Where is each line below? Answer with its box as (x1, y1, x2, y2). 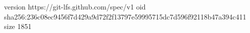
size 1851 (4, 21, 32, 31)
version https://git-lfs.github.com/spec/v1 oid (4, 1, 146, 11)
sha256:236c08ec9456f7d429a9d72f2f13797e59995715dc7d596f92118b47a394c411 (4, 11, 246, 21)
